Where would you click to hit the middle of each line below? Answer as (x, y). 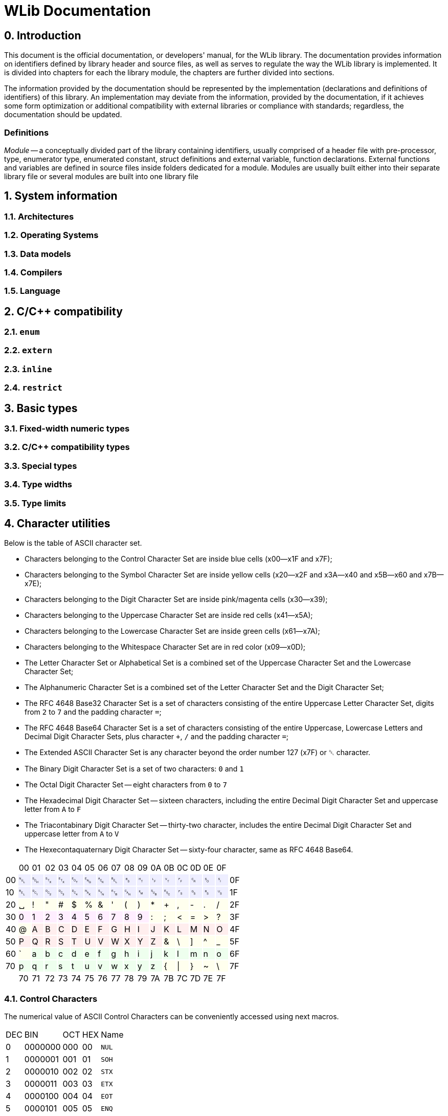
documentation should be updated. (63, 115)
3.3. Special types (41, 466)
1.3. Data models (38, 254)
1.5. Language (32, 291)
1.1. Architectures (39, 216)
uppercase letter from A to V (72, 834)
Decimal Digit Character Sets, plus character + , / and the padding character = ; (157, 737)
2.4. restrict (33, 388)
